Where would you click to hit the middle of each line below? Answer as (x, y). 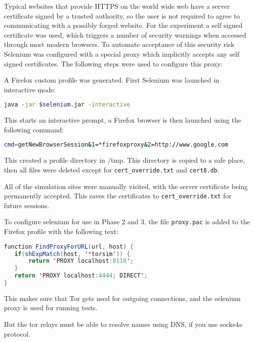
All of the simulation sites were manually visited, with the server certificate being (126, 186)
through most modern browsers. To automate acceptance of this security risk (119, 44)
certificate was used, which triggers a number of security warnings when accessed (125, 34)
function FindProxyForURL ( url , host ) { (69, 246)
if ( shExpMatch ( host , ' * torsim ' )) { (72, 254)
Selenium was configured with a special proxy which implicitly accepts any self (122, 53)
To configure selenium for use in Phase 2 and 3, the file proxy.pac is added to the (127, 222)
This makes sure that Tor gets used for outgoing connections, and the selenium (122, 298)
